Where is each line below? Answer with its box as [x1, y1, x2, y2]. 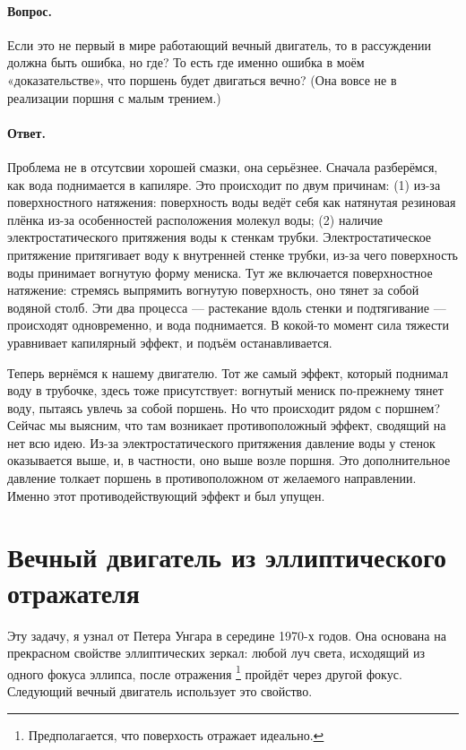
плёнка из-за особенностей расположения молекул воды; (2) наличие [7, 210, 383, 228]
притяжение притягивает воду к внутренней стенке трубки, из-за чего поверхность [7, 245, 458, 263]
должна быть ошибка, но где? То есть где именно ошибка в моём [7, 53, 365, 72]
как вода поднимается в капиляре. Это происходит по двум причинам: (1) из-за [7, 175, 441, 194]
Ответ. [7, 123, 46, 142]
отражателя [7, 573, 140, 610]
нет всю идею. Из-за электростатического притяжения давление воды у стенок [7, 433, 436, 452]
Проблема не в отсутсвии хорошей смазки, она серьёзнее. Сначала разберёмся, [7, 157, 438, 176]
